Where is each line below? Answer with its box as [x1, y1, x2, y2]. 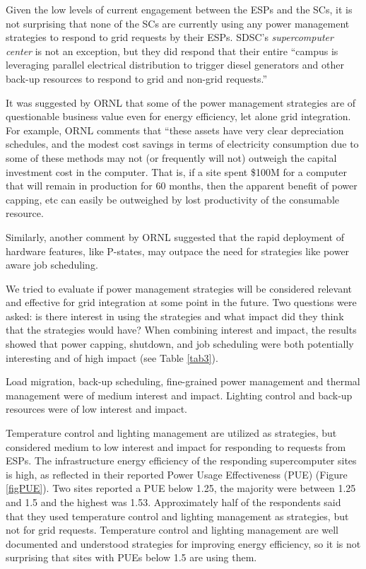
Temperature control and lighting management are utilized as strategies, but [6, 426, 337, 440]
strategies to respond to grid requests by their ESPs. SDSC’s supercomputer [6, 30, 333, 45]
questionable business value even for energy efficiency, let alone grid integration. [6, 109, 351, 124]
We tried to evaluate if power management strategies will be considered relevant [6, 281, 352, 295]
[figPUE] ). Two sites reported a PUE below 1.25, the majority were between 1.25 [6, 481, 356, 495]
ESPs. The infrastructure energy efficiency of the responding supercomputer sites [6, 453, 357, 468]
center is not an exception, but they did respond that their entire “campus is [6, 43, 338, 58]
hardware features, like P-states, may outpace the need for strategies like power [6, 243, 350, 258]
